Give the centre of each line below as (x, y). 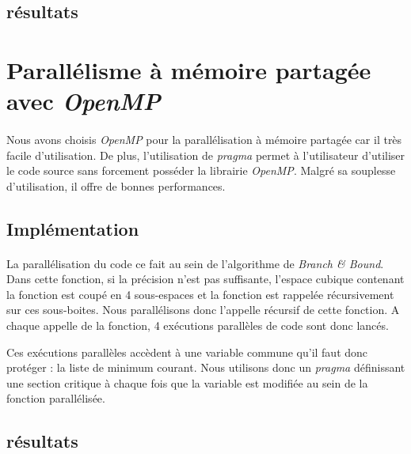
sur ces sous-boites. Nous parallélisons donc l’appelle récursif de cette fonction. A (203, 310)
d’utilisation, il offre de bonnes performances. (116, 185)
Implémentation (73, 228)
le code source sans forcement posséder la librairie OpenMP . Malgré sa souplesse (201, 170)
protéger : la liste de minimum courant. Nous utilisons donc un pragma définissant (206, 367)
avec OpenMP (84, 101)
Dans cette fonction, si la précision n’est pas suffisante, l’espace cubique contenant (205, 279)
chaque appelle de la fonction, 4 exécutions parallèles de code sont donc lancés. (198, 325)
